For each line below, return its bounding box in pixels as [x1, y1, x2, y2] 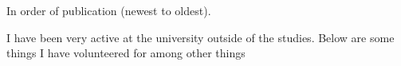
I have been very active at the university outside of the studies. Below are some [6, 29, 395, 45]
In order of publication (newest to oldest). [6, 2, 211, 18]
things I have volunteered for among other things [6, 45, 246, 61]
